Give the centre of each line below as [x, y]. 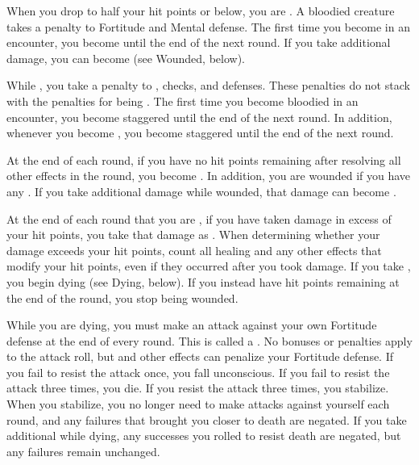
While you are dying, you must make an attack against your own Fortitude [192, 325]
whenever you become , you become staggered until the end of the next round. [200, 133]
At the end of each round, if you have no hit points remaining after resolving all [204, 159]
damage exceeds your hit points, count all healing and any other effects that [194, 250]
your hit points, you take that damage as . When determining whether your [193, 235]
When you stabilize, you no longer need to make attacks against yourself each [198, 404]
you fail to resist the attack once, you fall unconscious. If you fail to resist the [198, 372]
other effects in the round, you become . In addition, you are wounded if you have [209, 176]
